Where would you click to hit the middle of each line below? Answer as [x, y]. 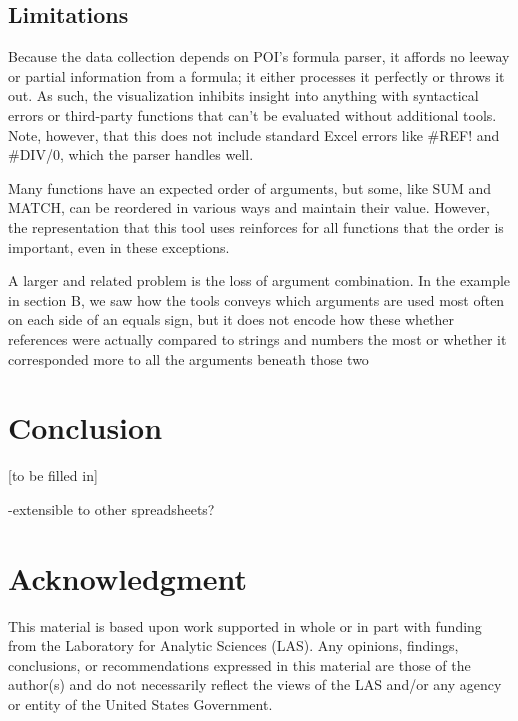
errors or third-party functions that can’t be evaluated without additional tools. [252, 114]
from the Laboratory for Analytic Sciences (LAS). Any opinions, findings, [233, 645]
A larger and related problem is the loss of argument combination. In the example [259, 280]
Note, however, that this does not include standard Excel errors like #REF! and [254, 134]
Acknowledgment [127, 577]
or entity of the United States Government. [140, 703]
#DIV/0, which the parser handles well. [131, 154]
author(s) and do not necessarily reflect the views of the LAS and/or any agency [255, 684]
